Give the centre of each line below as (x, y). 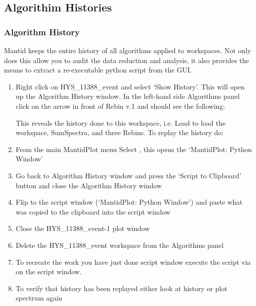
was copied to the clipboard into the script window (93, 211)
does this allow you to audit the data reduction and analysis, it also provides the (127, 60)
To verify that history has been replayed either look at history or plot (122, 288)
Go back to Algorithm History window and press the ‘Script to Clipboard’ (128, 175)
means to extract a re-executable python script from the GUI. (98, 70)
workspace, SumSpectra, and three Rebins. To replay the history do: (120, 132)
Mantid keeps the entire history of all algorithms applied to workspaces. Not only (128, 50)
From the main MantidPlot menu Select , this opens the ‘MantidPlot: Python (134, 149)
